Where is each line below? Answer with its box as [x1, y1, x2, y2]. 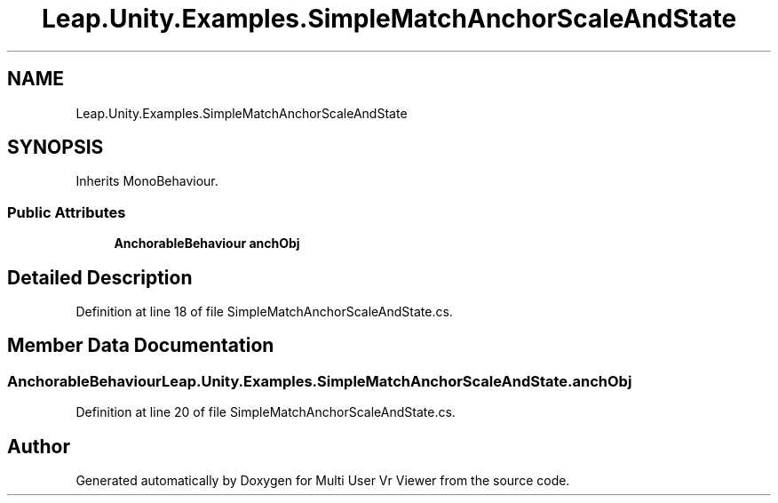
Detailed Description [7, 266, 193, 289]
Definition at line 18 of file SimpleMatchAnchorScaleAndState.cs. [75, 304, 453, 320]
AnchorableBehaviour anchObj [114, 236, 300, 251]
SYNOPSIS [7, 136, 104, 159]
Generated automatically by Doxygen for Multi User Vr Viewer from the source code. [75, 473, 570, 489]
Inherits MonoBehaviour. [75, 173, 218, 189]
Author [7, 435, 70, 458]
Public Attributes [7, 203, 126, 221]
